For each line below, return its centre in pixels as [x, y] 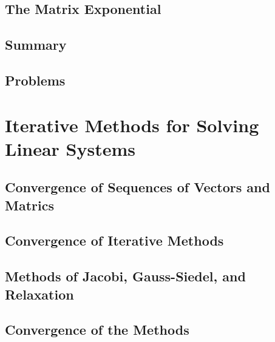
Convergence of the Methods [97, 330]
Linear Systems [70, 148]
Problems [35, 80]
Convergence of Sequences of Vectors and [137, 187]
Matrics [29, 205]
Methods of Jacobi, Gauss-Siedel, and [125, 276]
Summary [36, 45]
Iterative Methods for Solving [132, 125]
